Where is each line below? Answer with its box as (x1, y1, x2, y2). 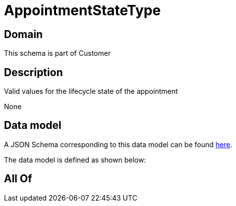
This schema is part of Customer (4, 49, 111, 58)
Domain (4, 28, 43, 41)
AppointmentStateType (4, 2, 161, 19)
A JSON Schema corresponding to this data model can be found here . (4, 140, 233, 149)
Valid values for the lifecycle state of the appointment (4, 87, 178, 96)
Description (4, 66, 63, 79)
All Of (4, 172, 32, 185)
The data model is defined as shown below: (4, 155, 146, 164)
